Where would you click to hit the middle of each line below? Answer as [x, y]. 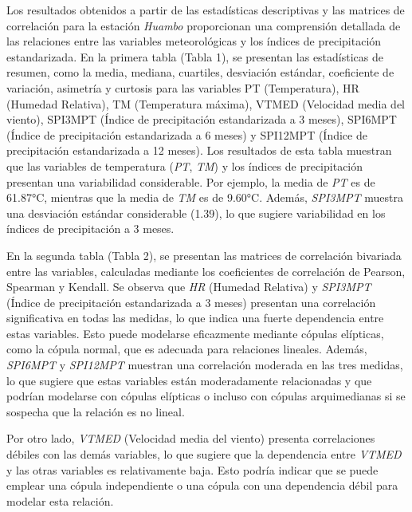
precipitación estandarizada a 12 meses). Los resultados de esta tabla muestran [199, 150]
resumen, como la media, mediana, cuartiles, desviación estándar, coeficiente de [200, 72]
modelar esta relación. [60, 500]
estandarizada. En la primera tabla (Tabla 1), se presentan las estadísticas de [195, 56]
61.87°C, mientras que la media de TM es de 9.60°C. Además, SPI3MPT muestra [205, 197]
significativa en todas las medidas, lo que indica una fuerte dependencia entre [195, 318]
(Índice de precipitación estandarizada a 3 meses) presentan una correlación [191, 302]
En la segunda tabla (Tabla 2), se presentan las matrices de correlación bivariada [204, 255]
